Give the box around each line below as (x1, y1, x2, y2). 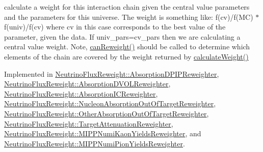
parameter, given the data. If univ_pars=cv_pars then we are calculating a (4, 31, 241, 42)
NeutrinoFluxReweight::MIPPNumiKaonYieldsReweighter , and (4, 128, 201, 139)
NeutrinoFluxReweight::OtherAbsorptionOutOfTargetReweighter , (4, 108, 209, 118)
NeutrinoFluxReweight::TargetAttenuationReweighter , (4, 118, 173, 129)
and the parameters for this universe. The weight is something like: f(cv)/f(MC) (4, 11, 253, 22)
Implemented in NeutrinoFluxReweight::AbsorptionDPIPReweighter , (4, 68, 219, 79)
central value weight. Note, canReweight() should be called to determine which (4, 41, 250, 52)
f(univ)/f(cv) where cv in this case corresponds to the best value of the (4, 21, 226, 32)
